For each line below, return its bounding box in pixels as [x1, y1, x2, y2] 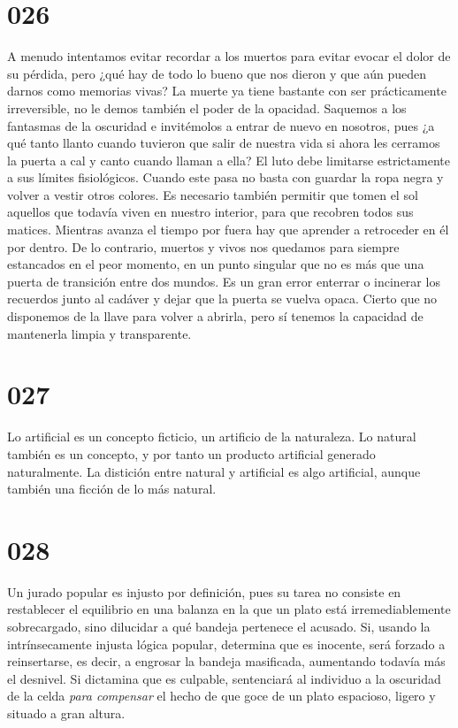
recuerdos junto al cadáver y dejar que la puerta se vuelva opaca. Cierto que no [7, 289, 438, 308]
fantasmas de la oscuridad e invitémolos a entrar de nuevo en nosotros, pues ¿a [7, 116, 435, 134]
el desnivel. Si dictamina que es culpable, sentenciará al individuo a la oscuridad [7, 669, 441, 687]
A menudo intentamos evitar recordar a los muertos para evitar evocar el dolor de [7, 47, 451, 65]
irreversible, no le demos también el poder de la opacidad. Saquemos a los [7, 98, 407, 117]
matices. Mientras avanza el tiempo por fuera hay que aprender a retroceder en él [7, 220, 449, 239]
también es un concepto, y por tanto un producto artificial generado [7, 444, 376, 463]
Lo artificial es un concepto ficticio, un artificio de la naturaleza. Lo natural [7, 427, 416, 446]
